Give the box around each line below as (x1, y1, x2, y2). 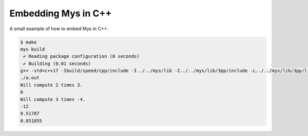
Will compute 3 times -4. (20, 96, 86, 102)
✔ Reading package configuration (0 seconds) (23, 54, 140, 59)
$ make (20, 39, 37, 45)
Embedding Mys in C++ (9, 8, 112, 19)
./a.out (20, 75, 40, 81)
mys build (20, 46, 45, 52)
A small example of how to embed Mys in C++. (9, 26, 109, 32)
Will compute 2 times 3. (20, 82, 83, 88)
